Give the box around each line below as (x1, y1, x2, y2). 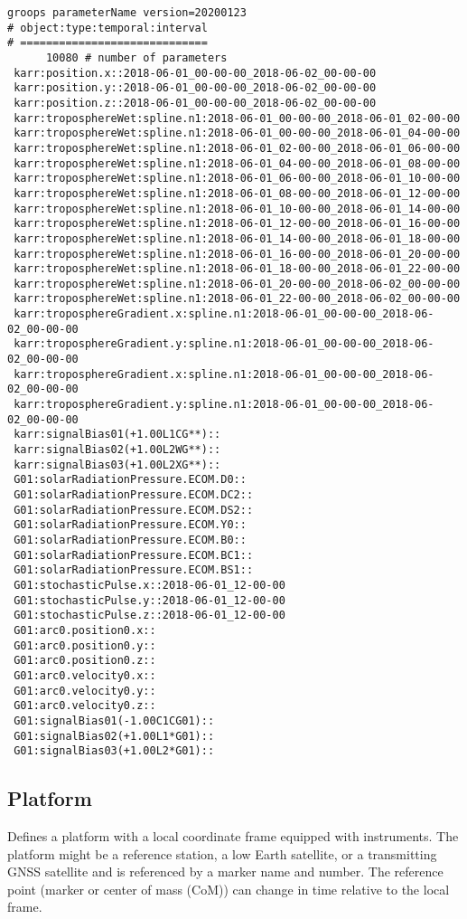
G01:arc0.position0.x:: (14, 623, 156, 637)
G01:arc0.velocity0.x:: (14, 668, 156, 682)
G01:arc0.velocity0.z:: (14, 699, 156, 713)
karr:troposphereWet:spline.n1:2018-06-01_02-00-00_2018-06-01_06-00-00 (14, 141, 461, 155)
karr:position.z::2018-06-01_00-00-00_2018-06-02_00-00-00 (14, 96, 377, 109)
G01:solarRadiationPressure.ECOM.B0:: (14, 533, 247, 546)
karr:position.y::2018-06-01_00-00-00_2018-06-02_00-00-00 (14, 81, 377, 95)
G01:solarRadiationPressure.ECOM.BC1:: (14, 548, 254, 562)
